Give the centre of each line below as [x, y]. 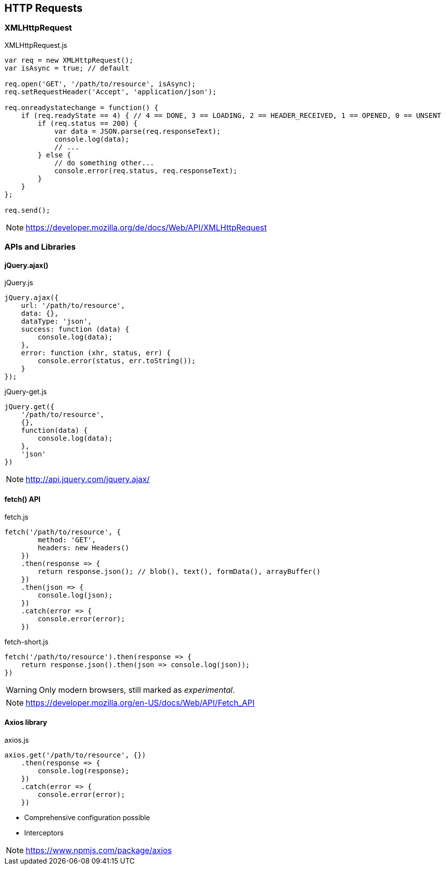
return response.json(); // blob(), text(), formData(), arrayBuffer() [179, 571]
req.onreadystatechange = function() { [81, 107]
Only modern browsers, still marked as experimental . [137, 690]
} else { [54, 155]
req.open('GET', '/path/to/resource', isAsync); [100, 84]
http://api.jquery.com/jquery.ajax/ [88, 479]
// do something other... [104, 163]
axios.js [17, 740]
